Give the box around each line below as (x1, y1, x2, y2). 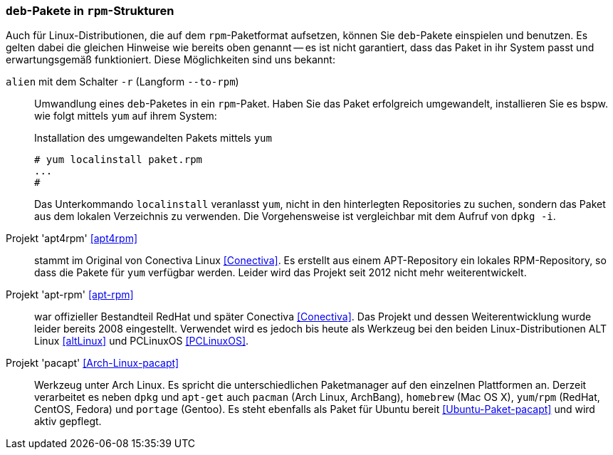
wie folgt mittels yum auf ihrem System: (34, 110, 217, 122)
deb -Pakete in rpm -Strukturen (6, 4, 174, 18)
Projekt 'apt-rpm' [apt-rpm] (6, 288, 134, 301)
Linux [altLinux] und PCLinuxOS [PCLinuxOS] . (34, 335, 249, 347)
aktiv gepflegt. (34, 415, 102, 428)
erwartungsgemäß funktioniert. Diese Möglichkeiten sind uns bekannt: (6, 53, 335, 66)
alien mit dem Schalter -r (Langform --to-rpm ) (6, 75, 239, 88)
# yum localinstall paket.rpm (34, 154, 203, 166)
